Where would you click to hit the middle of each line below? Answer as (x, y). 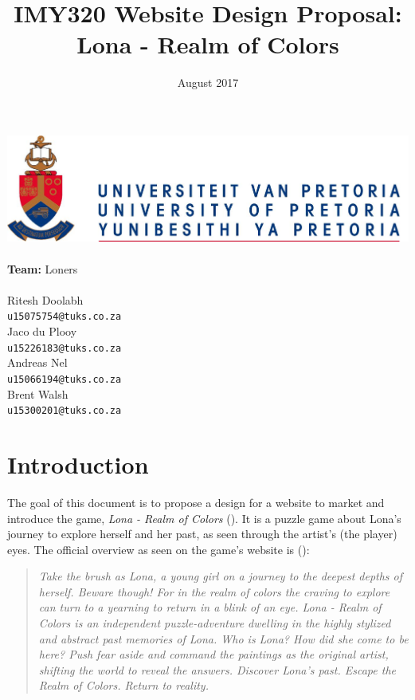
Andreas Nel (37, 362)
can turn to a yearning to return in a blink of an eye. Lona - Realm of (210, 607)
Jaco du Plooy (42, 331)
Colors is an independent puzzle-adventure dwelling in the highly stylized (215, 623)
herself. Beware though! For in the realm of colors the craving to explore (214, 591)
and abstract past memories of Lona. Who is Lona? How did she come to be (223, 638)
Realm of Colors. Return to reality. (123, 685)
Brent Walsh (38, 393)
